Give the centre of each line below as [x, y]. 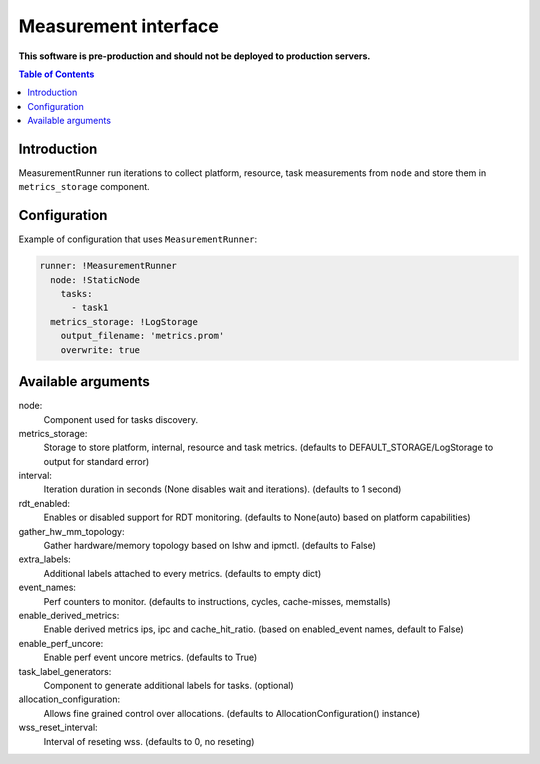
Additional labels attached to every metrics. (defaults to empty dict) [182, 573]
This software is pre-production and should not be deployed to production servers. [194, 56]
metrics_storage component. [84, 187]
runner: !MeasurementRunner [108, 266]
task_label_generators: [65, 671]
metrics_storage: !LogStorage [124, 321]
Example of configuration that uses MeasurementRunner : [138, 239]
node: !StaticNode [95, 279]
